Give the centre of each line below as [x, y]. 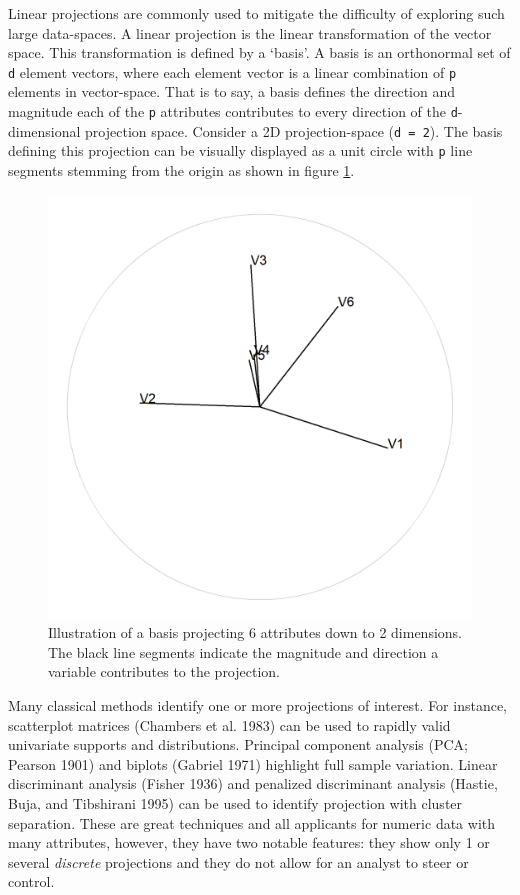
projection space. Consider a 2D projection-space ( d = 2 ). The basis [294, 130]
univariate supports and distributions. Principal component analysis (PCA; [238, 744]
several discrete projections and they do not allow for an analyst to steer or [238, 861]
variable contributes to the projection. [164, 671]
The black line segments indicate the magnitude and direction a [243, 651]
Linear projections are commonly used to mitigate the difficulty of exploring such [256, 13]
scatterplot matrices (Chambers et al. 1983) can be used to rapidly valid [229, 724]
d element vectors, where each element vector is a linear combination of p [232, 71]
